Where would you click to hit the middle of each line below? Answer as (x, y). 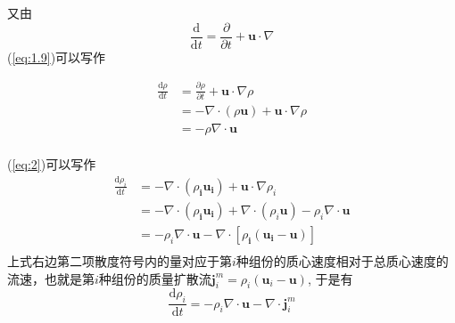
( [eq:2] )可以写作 (52, 164)
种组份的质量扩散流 (155, 278)
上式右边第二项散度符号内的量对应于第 (120, 260)
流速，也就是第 (51, 278)
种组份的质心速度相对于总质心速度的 (342, 260)
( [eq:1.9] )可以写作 (57, 57)
